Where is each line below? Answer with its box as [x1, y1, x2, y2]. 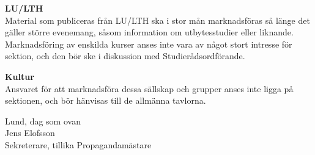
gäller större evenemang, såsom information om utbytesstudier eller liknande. [5, 26, 294, 38]
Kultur [5, 70, 34, 82]
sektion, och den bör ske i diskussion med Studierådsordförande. [5, 49, 245, 62]
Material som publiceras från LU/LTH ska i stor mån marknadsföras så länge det [5, 13, 310, 26]
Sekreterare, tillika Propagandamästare [5, 138, 152, 151]
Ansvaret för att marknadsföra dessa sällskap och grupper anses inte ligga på [5, 82, 294, 95]
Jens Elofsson [5, 126, 55, 139]
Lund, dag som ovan [5, 114, 81, 127]
